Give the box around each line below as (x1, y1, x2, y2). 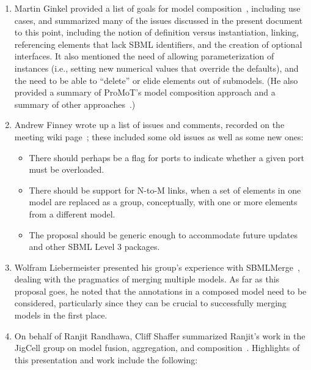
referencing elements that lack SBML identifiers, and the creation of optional (14, 37, 302, 50)
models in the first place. (14, 309, 108, 322)
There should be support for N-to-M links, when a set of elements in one (29, 183, 301, 196)
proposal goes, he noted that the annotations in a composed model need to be (14, 284, 307, 297)
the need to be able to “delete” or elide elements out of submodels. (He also (14, 74, 298, 86)
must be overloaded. (29, 163, 104, 176)
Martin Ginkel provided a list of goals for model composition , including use (14, 2, 301, 14)
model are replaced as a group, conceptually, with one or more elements (29, 195, 298, 208)
